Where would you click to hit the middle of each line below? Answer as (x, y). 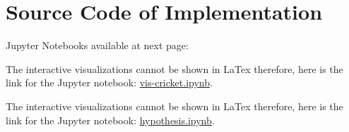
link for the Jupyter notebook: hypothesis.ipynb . (110, 120)
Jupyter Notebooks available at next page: (97, 45)
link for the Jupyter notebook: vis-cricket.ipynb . (109, 82)
